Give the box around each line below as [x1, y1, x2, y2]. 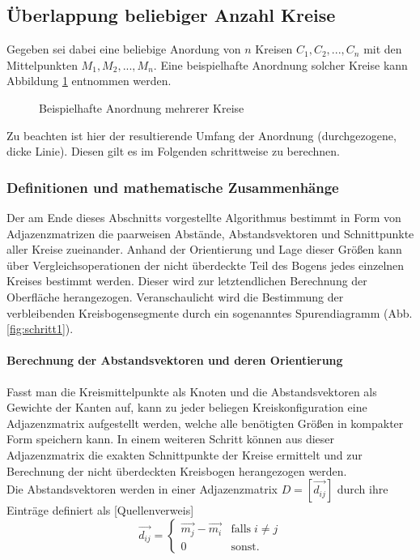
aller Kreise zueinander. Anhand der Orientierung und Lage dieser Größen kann [6, 241, 402, 258]
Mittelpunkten [6, 56, 78, 73]
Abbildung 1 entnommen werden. [6, 72, 172, 89]
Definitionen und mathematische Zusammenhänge [6, 177, 339, 197]
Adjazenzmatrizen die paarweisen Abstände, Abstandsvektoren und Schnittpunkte [6, 224, 414, 242]
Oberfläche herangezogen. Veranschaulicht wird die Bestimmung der [6, 288, 344, 305]
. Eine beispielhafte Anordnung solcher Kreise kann [153, 56, 408, 73]
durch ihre [337, 481, 388, 498]
